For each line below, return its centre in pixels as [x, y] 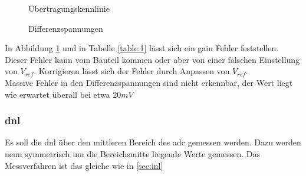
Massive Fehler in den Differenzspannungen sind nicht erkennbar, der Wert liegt [149, 82]
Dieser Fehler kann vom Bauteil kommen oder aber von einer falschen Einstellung [152, 59]
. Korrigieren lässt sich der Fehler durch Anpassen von [132, 71]
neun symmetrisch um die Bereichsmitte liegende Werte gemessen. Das [132, 153]
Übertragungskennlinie [69, 8]
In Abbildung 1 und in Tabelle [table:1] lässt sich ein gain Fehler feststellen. [142, 48]
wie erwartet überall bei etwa [57, 94]
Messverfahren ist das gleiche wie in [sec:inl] [84, 165]
